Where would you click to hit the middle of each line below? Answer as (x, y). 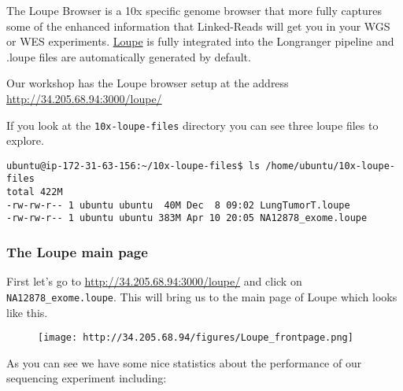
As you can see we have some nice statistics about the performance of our (184, 362)
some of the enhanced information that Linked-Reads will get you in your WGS (198, 26)
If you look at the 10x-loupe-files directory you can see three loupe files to (192, 125)
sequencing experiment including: (87, 378)
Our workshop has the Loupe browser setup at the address (148, 83)
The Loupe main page (77, 252)
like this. (27, 312)
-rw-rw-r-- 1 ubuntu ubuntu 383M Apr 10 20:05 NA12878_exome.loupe (187, 218)
